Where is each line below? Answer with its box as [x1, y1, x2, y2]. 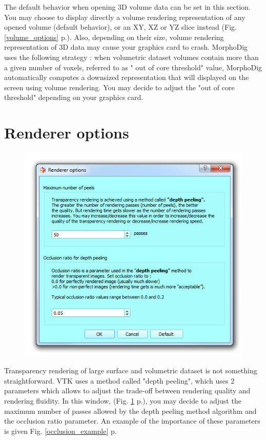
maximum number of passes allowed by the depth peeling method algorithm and [4, 405, 257, 416]
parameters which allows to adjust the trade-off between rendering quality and [4, 385, 251, 396]
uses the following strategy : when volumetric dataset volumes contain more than [4, 51, 259, 62]
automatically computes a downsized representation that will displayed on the [4, 72, 249, 83]
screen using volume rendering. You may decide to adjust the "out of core [4, 82, 235, 92]
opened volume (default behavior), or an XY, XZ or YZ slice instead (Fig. [4, 22, 237, 32]
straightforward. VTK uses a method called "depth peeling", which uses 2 [4, 375, 235, 386]
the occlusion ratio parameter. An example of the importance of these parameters [4, 415, 260, 426]
